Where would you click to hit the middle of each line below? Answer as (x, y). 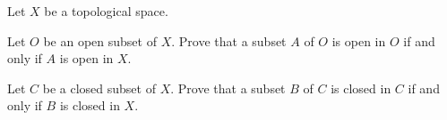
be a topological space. (106, 11)
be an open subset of (100, 40)
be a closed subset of (99, 88)
